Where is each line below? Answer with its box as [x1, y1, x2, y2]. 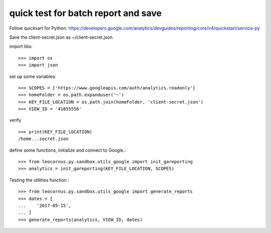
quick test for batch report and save [9, 8, 162, 19]
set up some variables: [9, 73, 56, 79]
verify [9, 117, 22, 123]
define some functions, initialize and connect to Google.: [9, 147, 126, 153]
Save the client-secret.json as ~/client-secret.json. [9, 34, 114, 40]
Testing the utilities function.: [9, 177, 70, 183]
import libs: [9, 43, 33, 50]
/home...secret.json [18, 136, 69, 142]
